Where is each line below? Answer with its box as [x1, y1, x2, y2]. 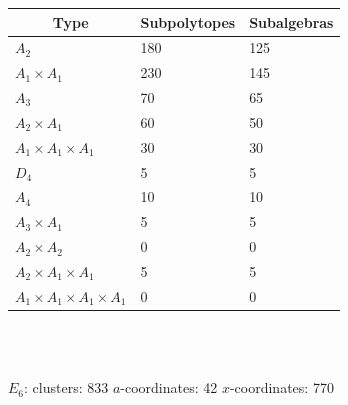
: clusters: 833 [24, 377, 109, 398]
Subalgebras [249, 11, 334, 32]
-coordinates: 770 [229, 377, 334, 398]
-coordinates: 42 [120, 377, 218, 398]
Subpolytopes [140, 11, 236, 32]
